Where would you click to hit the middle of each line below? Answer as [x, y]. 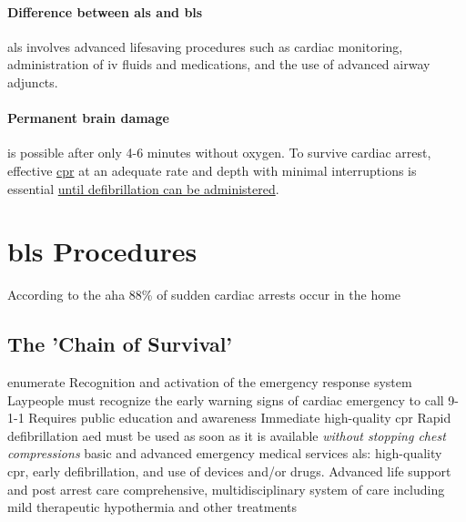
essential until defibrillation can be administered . [143, 188]
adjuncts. [33, 82]
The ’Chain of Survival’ [120, 344]
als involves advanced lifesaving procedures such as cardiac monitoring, [205, 46]
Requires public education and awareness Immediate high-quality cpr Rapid [240, 418]
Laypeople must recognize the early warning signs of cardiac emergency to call [226, 399]
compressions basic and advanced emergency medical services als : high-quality [225, 453]
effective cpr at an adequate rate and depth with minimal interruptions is [212, 170]
